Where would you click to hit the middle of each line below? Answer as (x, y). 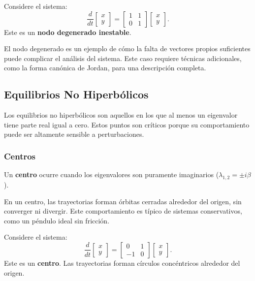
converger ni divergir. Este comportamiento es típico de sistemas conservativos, (123, 211)
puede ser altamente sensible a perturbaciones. (74, 134)
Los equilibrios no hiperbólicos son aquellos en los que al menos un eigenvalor (121, 115)
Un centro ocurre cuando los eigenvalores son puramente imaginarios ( (112, 174)
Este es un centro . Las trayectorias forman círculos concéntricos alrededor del (122, 263)
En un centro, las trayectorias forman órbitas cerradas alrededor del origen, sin (123, 201)
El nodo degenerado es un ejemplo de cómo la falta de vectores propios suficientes (127, 48)
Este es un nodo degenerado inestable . (68, 32)
